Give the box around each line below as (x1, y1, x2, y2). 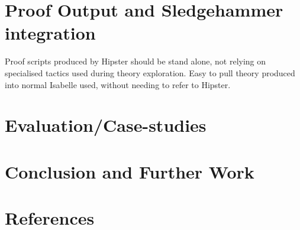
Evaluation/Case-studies (5, 113, 207, 137)
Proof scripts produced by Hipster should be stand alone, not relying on (5, 55, 266, 67)
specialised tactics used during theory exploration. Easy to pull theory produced (5, 66, 295, 79)
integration (5, 21, 96, 45)
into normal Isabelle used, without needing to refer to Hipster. (5, 78, 231, 90)
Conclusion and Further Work (5, 159, 254, 183)
